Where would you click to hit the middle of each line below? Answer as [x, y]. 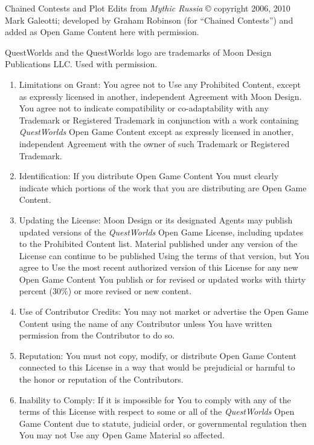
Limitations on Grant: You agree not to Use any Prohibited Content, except [160, 84]
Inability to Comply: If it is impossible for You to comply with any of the [155, 399]
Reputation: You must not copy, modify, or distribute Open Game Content [158, 355]
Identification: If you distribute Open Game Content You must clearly [149, 176]
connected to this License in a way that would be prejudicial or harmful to [157, 367]
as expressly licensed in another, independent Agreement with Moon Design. [160, 96]
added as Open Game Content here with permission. [102, 32]
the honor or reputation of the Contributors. [101, 379]
